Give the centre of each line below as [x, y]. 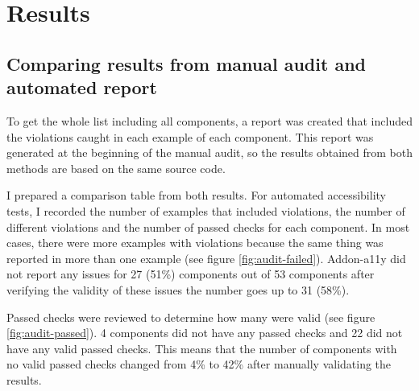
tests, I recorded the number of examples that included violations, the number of [206, 210]
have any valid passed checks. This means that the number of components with [202, 348]
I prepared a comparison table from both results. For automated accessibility [196, 195]
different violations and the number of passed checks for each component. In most [208, 226]
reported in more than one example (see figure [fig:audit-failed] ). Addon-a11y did [206, 258]
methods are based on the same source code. [116, 168]
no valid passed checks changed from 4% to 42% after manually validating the [199, 364]
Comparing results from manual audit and [186, 63]
